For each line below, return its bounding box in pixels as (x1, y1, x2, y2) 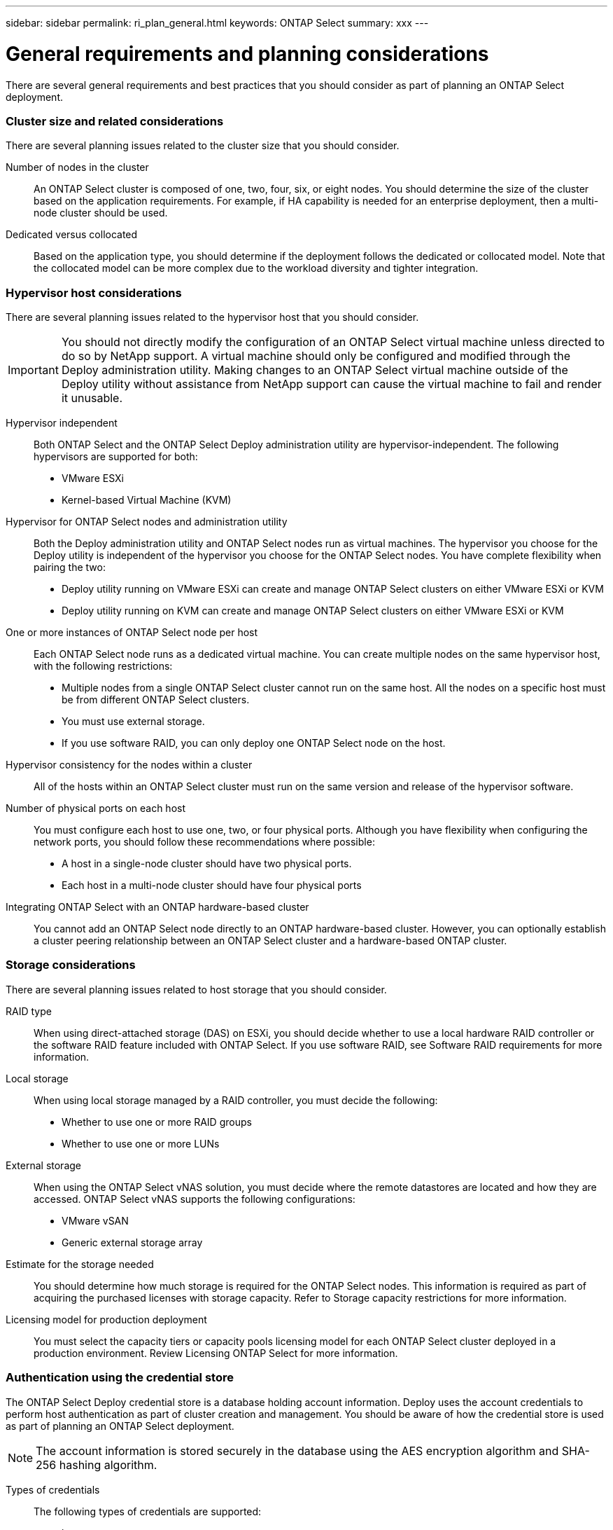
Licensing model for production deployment (6, 1313, 207, 1325)
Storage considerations (6, 958, 136, 972)
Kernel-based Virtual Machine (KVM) (62, 494, 232, 506)
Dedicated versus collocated (6, 228, 138, 241)
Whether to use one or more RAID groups (62, 1115, 252, 1128)
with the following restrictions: (34, 660, 173, 672)
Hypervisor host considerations (6, 285, 182, 300)
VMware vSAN (62, 1214, 129, 1227)
